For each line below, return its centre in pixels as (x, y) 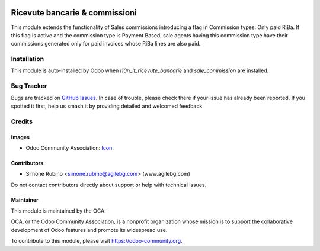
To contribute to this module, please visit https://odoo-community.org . (97, 241)
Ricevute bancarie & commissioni (74, 13)
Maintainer (25, 200)
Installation (28, 59)
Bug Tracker (29, 86)
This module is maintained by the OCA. (58, 211)
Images (20, 137)
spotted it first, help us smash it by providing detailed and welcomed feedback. (107, 106)
